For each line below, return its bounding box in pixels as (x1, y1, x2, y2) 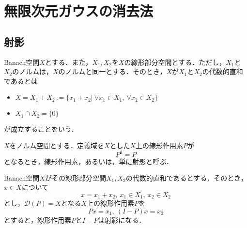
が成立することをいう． (4, 124, 78, 134)
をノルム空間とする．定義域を (9, 140, 104, 150)
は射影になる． (98, 214, 146, 225)
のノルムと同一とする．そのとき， (58, 66, 167, 76)
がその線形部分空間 (45, 172, 106, 182)
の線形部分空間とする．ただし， (124, 57, 226, 67)
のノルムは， (12, 66, 53, 76)
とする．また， (45, 57, 93, 67)
